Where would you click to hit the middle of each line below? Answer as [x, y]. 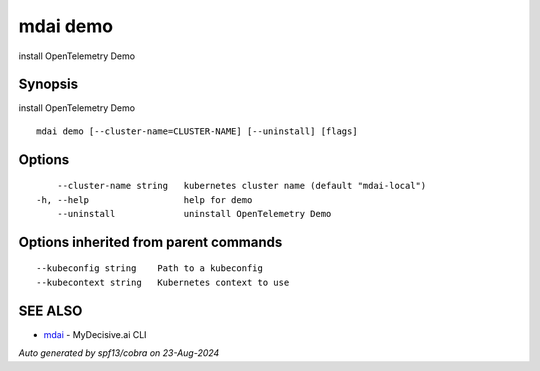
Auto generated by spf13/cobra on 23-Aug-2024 [119, 353]
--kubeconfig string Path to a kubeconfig [150, 268]
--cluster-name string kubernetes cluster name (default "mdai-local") [241, 186]
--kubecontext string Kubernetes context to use [163, 282]
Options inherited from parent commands [150, 241]
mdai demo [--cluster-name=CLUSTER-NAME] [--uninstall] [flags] [197, 131]
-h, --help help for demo [144, 199]
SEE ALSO [50, 310]
